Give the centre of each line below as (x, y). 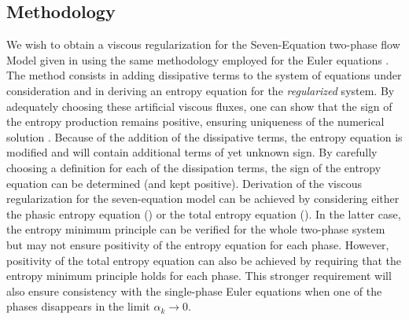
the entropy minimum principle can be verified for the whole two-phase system (196, 229)
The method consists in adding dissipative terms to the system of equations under (204, 75)
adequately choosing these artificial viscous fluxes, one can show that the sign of (199, 106)
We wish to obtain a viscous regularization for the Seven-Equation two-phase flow (203, 44)
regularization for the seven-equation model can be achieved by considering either (203, 199)
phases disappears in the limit (78, 306)
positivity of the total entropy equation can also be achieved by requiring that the (204, 260)
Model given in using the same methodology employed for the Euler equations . (198, 59)
